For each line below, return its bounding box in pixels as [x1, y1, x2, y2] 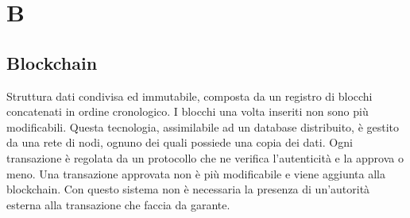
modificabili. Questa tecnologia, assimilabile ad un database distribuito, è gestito [6, 118, 400, 135]
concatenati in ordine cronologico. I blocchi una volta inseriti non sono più [6, 103, 369, 120]
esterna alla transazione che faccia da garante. [6, 196, 230, 212]
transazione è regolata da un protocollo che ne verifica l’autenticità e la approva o [6, 149, 404, 166]
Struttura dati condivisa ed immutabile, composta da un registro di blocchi [6, 87, 373, 104]
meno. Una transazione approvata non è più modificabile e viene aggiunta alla [6, 165, 385, 182]
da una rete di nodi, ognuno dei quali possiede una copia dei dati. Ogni [6, 134, 353, 151]
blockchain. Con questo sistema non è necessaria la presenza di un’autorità [6, 181, 370, 197]
